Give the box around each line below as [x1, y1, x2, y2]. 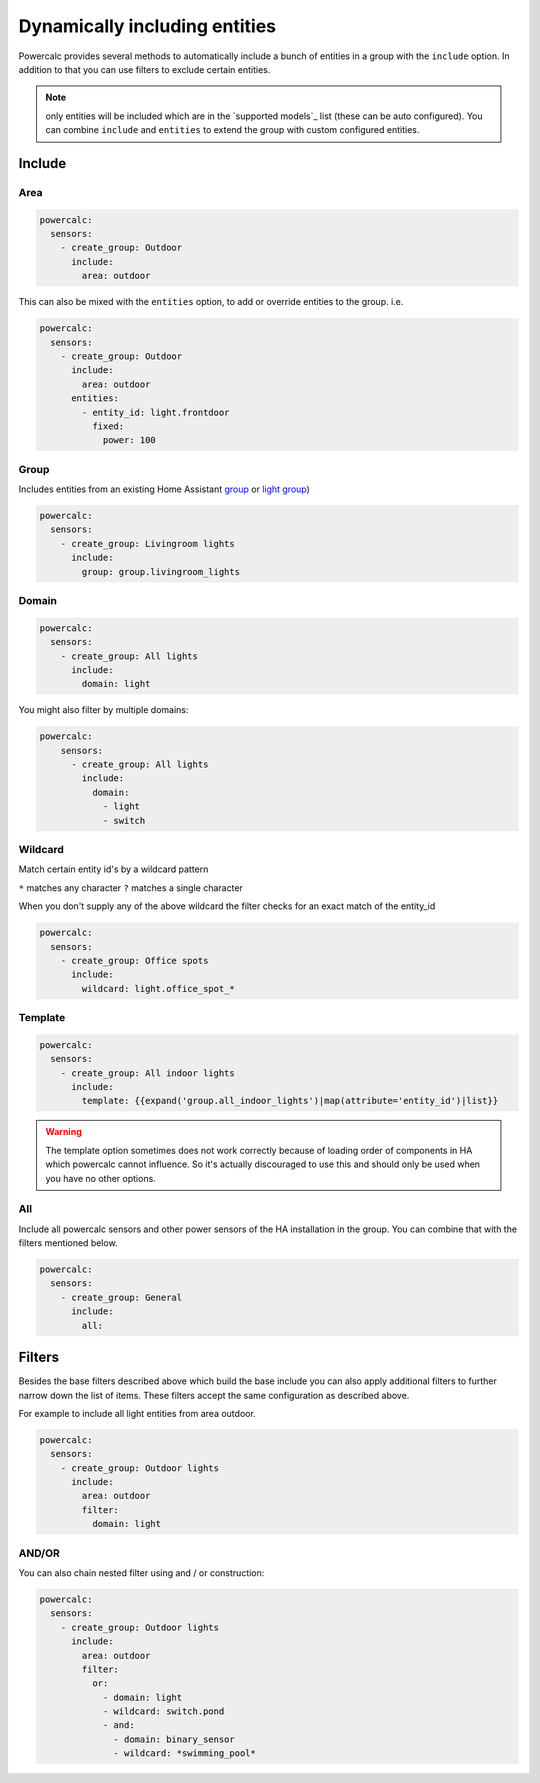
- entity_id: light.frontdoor [81, 406, 230, 418]
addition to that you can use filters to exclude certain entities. [18, 63, 271, 75]
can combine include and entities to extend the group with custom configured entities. [45, 124, 420, 136]
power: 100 [102, 435, 157, 446]
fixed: [91, 420, 125, 432]
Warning [45, 1126, 82, 1138]
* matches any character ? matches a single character [18, 881, 244, 894]
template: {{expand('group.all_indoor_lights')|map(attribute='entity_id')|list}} [81, 1095, 499, 1107]
